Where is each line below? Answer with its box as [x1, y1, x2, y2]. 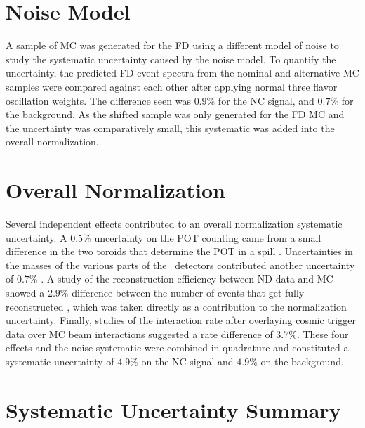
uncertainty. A [6, 230, 67, 245]
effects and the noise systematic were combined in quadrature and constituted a [6, 340, 349, 355]
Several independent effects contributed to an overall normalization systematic [6, 216, 343, 231]
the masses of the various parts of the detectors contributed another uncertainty [6, 257, 355, 272]
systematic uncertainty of [6, 354, 114, 368]
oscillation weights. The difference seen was [6, 93, 191, 108]
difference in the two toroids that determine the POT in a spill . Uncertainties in [6, 244, 353, 259]
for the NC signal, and [218, 93, 314, 108]
